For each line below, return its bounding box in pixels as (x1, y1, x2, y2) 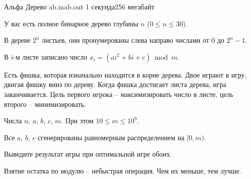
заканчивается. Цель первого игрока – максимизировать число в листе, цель (4, 89, 234, 99)
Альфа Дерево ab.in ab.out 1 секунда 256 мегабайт (4, 1, 155, 11)
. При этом (61, 115, 94, 126)
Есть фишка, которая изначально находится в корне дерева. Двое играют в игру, (4, 69, 247, 80)
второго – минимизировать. (4, 98, 86, 109)
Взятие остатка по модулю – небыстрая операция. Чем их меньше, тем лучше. (4, 165, 242, 176)
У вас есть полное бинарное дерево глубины (4, 18, 138, 28)
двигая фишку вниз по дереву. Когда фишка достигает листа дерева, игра (4, 79, 226, 89)
